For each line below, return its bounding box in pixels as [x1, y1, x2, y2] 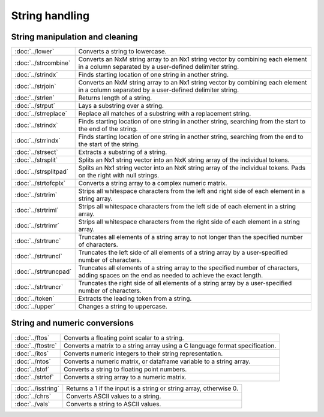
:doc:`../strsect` [14, 148, 58, 156]
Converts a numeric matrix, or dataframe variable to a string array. [63, 357, 251, 365]
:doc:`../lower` [14, 47, 55, 56]
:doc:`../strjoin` [14, 82, 56, 90]
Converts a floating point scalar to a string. [63, 333, 184, 342]
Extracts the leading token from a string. [78, 294, 192, 303]
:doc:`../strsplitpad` [14, 168, 69, 176]
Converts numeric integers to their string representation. [63, 349, 223, 358]
